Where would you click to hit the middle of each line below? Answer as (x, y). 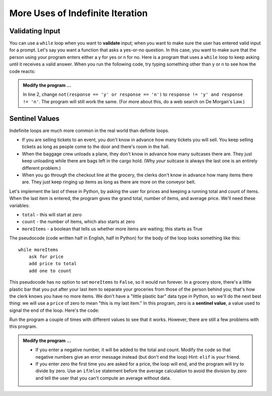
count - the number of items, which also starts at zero (79, 222)
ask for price (46, 256)
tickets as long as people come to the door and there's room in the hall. (96, 147)
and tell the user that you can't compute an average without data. (103, 378)
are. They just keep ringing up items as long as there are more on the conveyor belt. (109, 182)
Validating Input (35, 31)
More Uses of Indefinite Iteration (79, 13)
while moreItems (38, 250)
